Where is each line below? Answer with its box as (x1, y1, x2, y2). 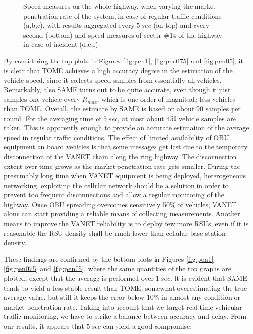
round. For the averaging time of (4, 113, 101, 123)
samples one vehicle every (4, 94, 80, 104)
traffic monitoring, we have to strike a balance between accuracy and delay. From (4, 311, 247, 321)
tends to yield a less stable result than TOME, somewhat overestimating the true (4, 282, 247, 292)
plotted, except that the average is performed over (4, 273, 154, 283)
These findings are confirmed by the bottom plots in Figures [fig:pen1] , (4, 253, 215, 264)
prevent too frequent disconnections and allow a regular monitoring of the (4, 189, 224, 200)
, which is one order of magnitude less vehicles (97, 94, 235, 104)
